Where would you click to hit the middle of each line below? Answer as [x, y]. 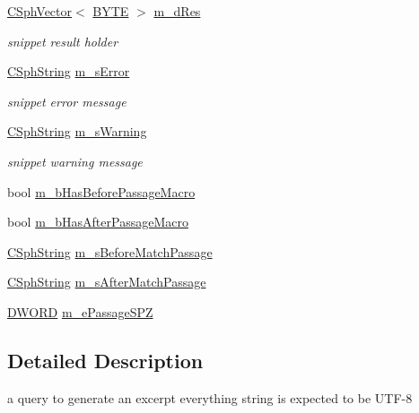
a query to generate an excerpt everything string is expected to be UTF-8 [210, 397]
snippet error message [67, 101]
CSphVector [40, 11]
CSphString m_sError [69, 71]
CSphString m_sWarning [77, 131]
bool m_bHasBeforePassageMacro [101, 191]
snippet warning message [75, 161]
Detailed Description [105, 360]
